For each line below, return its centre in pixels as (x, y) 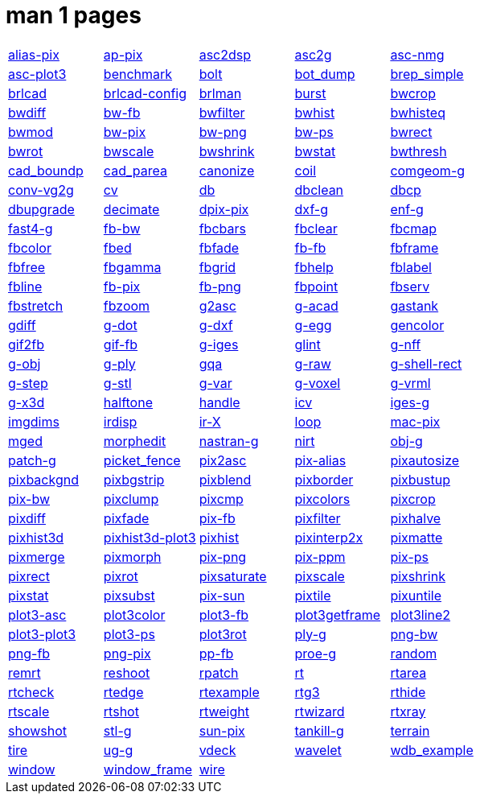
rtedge (123, 692)
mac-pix (415, 421)
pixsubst (129, 595)
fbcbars (222, 228)
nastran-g (229, 441)
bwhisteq (418, 112)
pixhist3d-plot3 (150, 537)
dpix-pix (224, 209)
